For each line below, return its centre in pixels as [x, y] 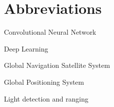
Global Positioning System [44, 81]
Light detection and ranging [46, 98]
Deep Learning [26, 48]
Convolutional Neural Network [50, 32]
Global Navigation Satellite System [57, 65]
